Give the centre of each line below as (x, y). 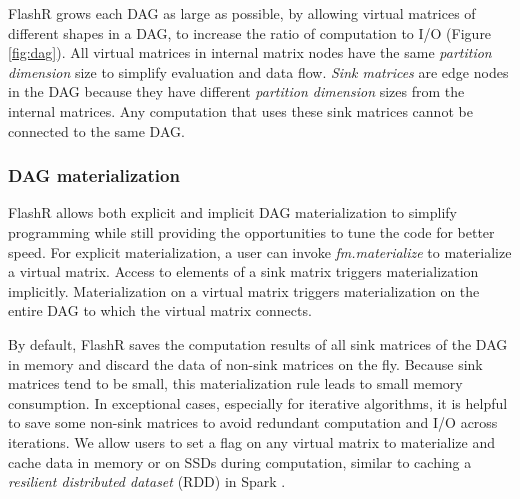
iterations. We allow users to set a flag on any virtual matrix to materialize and (251, 441)
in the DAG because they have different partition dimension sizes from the (236, 91)
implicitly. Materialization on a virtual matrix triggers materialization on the (244, 290)
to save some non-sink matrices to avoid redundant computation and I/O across (253, 422)
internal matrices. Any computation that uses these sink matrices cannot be (240, 110)
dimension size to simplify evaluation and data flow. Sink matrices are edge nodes (258, 71)
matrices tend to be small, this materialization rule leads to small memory (235, 383)
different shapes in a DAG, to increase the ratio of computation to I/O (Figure (250, 32)
